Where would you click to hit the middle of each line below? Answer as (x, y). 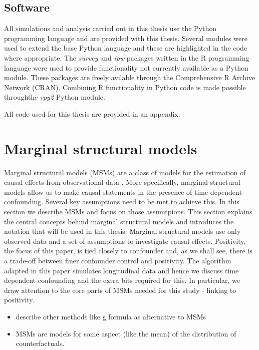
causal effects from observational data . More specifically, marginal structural (122, 182)
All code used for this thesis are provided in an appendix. (92, 113)
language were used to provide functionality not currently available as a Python (126, 67)
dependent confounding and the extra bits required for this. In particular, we (122, 280)
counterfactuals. (40, 343)
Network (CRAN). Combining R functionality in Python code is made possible (125, 87)
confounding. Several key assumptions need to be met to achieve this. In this (122, 202)
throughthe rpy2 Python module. (55, 97)
